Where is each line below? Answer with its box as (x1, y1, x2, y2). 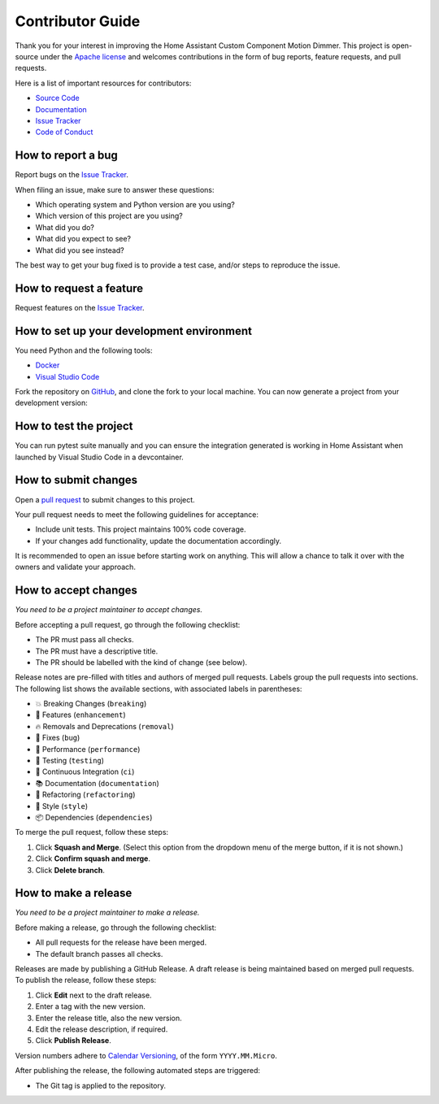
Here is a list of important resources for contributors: (15, 78, 192, 88)
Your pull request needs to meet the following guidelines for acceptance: (15, 509, 259, 519)
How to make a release (15, 886, 133, 900)
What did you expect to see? (35, 234, 132, 244)
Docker (35, 360, 60, 370)
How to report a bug (15, 149, 118, 163)
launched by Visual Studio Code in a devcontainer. (15, 452, 185, 462)
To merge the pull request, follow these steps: (15, 828, 169, 837)
